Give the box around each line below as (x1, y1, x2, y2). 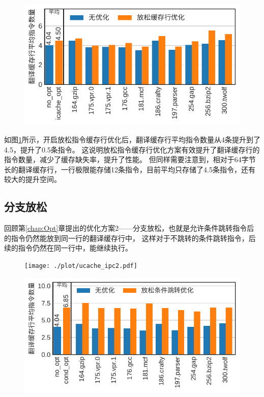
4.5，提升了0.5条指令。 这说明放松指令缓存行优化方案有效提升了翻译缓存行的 (4, 144, 260, 155)
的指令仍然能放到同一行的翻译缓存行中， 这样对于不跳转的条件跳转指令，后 (4, 232, 256, 243)
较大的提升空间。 (4, 174, 61, 185)
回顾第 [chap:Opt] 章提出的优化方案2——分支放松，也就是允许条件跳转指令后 (4, 223, 254, 233)
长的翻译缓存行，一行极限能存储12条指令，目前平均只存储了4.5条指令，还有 (4, 164, 255, 174)
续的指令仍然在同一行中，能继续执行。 (4, 242, 132, 253)
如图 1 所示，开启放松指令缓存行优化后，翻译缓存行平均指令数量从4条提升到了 (4, 134, 260, 144)
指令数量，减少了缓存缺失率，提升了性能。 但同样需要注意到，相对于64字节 (4, 154, 256, 165)
